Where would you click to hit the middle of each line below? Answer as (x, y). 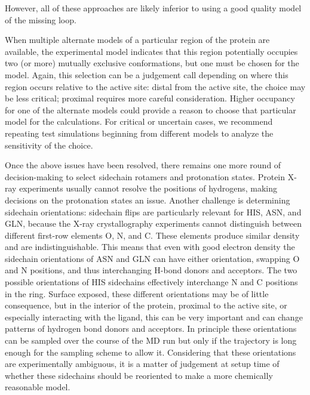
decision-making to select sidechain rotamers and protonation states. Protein (145, 176)
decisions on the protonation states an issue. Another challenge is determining (148, 200)
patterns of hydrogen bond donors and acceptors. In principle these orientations (151, 328)
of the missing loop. (41, 19)
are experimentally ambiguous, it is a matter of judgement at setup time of (142, 364)
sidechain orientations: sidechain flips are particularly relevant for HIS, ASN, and (153, 212)
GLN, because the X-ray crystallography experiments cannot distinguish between (154, 223)
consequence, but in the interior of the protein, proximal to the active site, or (146, 305)
